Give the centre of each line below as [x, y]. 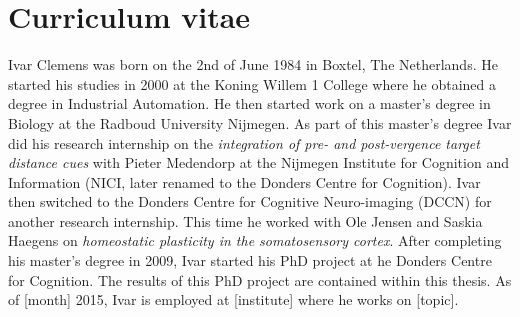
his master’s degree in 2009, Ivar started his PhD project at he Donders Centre [250, 260]
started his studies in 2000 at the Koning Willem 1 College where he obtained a [252, 83]
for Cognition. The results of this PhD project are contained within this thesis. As [260, 279]
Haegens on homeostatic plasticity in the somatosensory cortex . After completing [255, 240]
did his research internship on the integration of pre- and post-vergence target [244, 142]
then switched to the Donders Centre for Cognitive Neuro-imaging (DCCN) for [250, 201]
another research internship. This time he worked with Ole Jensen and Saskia [245, 220]
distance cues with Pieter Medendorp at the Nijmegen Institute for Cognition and [258, 162]
